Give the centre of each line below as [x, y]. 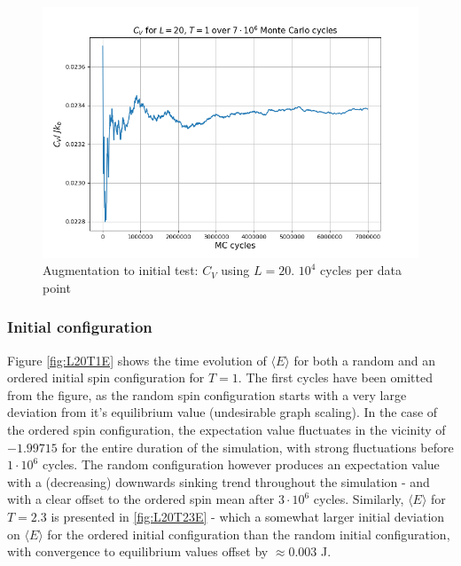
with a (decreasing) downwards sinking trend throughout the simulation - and [219, 481]
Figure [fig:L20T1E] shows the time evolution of [137, 360]
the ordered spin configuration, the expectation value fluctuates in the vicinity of [227, 430]
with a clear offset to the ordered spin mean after [141, 499]
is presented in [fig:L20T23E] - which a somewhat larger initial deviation [248, 516]
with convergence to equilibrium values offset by [138, 551]
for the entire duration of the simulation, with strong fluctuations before [258, 447]
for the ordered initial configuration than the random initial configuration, [249, 534]
